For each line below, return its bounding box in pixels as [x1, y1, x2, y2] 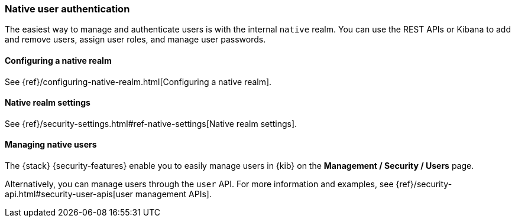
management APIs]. [135, 189, 212, 200]
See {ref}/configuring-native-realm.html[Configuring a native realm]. [5, 76, 272, 87]
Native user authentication [5, 3, 130, 15]
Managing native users [5, 139, 97, 150]
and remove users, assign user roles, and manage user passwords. [5, 34, 266, 45]
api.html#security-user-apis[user [5, 189, 133, 200]
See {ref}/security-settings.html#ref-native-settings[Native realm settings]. [5, 118, 297, 129]
